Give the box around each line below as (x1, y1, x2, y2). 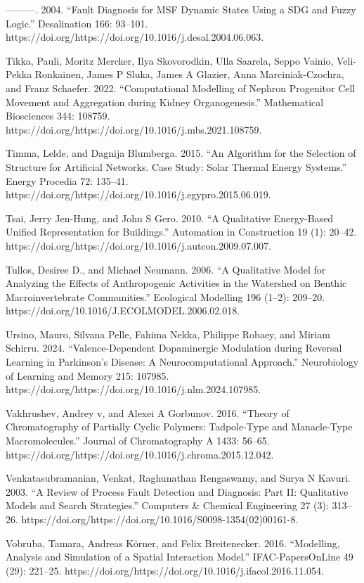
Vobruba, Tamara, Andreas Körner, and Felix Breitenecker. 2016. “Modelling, (6, 535, 340, 550)
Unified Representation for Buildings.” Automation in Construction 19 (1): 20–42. (6, 224, 357, 239)
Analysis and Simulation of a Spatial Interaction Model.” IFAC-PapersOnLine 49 (6, 549, 353, 564)
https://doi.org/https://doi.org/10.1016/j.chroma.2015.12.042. (6, 447, 274, 461)
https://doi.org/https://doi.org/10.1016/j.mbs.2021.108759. (6, 122, 262, 136)
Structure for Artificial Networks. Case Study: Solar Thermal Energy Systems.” (6, 159, 346, 174)
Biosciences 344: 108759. (6, 108, 110, 123)
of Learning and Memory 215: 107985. (6, 368, 169, 383)
